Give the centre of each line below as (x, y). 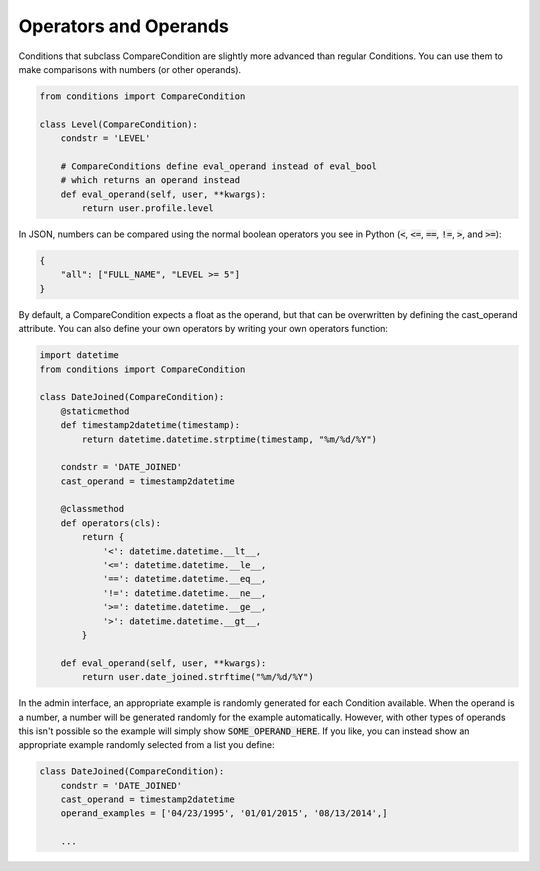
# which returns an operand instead (150, 180)
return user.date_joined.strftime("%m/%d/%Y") (197, 677)
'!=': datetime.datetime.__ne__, (184, 593)
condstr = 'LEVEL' (105, 138)
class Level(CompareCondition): (119, 124)
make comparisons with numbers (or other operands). (130, 69)
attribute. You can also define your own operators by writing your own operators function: (203, 329)
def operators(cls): (111, 523)
